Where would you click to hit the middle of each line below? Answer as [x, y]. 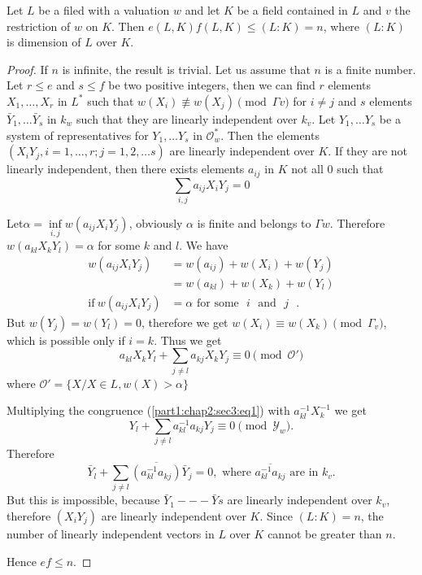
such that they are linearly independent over [187, 118]
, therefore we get [185, 322]
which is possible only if [66, 340]
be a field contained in [292, 10]
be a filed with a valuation [104, 10]
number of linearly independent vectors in [111, 534]
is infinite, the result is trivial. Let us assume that [186, 69]
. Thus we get [188, 340]
